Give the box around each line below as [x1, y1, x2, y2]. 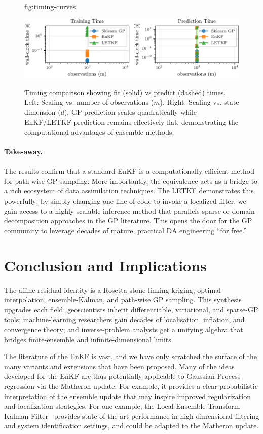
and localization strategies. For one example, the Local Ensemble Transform [4, 401, 240, 411]
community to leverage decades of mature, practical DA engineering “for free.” [4, 225, 247, 235]
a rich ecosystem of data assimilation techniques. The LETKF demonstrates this [4, 185, 254, 196]
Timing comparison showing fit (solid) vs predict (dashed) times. [24, 87, 226, 97]
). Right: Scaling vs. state [160, 97, 239, 107]
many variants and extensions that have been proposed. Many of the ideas [4, 361, 235, 371]
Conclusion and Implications [4, 255, 207, 275]
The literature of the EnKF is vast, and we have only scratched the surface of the [4, 351, 257, 362]
